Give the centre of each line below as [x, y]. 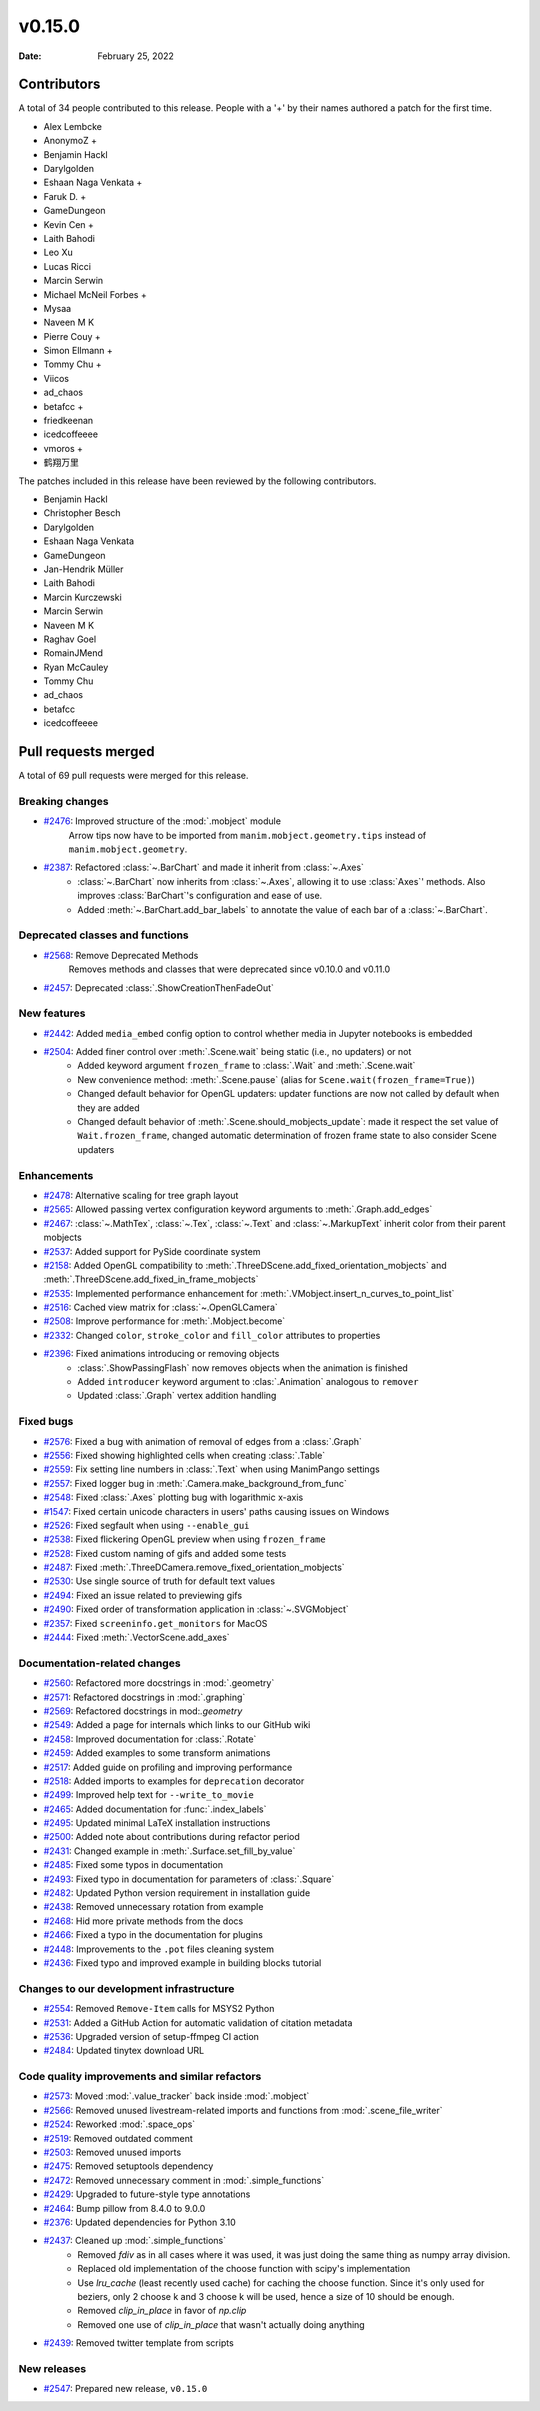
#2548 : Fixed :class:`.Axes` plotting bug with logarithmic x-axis [173, 1497]
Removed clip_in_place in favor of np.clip [162, 2311]
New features [52, 1013]
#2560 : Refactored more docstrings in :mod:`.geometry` [159, 1683]
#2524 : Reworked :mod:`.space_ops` [119, 2124]
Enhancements [56, 1175]
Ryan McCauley [76, 667]
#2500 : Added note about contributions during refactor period [171, 1837]
